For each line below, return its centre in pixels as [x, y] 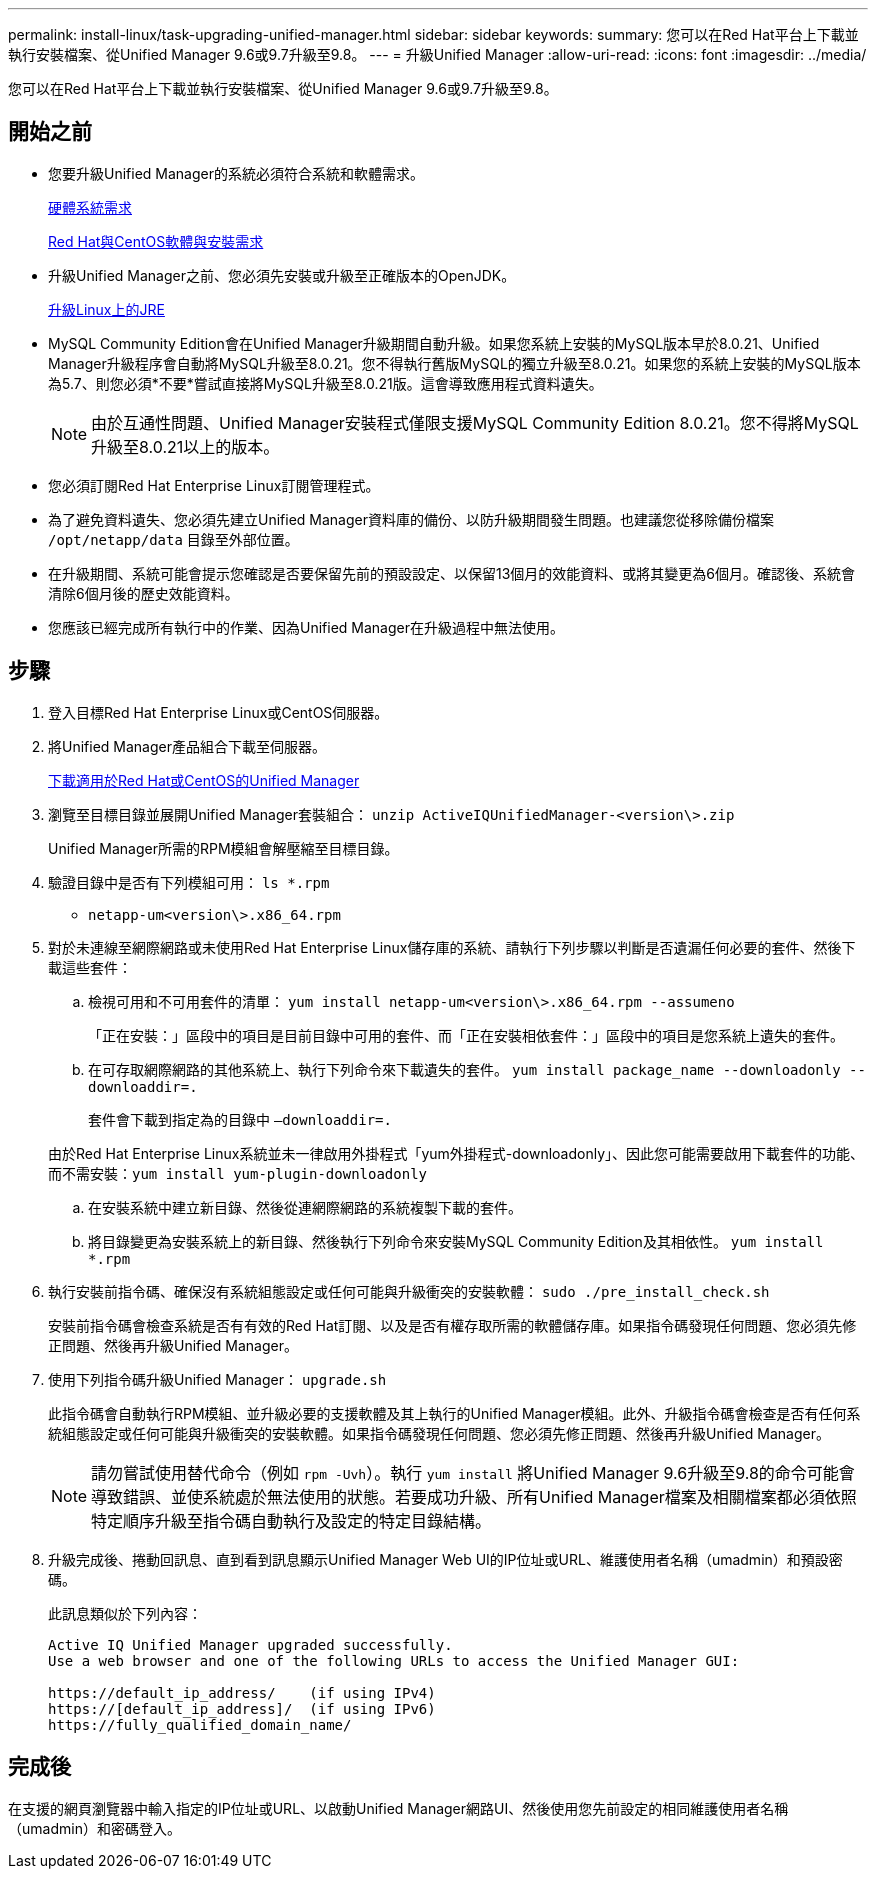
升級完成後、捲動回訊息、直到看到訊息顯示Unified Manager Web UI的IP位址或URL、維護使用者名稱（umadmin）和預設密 [445, 1559]
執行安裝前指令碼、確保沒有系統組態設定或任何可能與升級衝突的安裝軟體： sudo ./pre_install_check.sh [409, 1291]
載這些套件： [90, 967]
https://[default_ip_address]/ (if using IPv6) [242, 1708]
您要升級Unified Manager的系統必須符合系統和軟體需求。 [236, 173]
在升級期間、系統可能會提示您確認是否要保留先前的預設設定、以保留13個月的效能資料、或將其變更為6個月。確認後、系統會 [452, 573]
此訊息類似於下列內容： [125, 1613]
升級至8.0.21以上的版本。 [185, 446]
